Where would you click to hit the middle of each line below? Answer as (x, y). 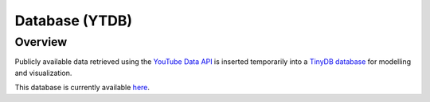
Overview (41, 42)
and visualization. (43, 73)
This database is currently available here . (82, 88)
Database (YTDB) (74, 21)
